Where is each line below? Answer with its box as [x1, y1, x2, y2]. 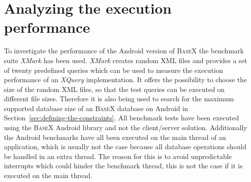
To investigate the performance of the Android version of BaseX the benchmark [4, 45, 244, 56]
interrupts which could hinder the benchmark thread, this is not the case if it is [4, 160, 243, 171]
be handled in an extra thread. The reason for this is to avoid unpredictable [4, 151, 232, 161]
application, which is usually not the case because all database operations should [4, 141, 247, 152]
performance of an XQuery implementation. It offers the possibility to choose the [4, 74, 247, 85]
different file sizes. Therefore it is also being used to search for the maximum [4, 93, 234, 104]
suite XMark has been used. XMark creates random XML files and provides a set [4, 55, 248, 65]
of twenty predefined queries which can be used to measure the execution [4, 65, 223, 75]
